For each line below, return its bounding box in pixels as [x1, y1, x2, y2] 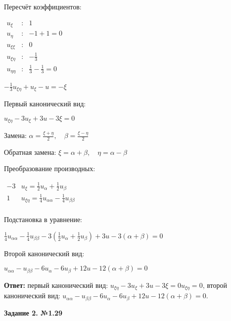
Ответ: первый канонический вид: [4, 279, 108, 290]
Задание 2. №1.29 [4, 307, 63, 318]
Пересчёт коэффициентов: [4, 1, 82, 11]
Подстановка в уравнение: [4, 214, 83, 225]
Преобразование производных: [4, 163, 95, 174]
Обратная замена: [4, 146, 56, 157]
